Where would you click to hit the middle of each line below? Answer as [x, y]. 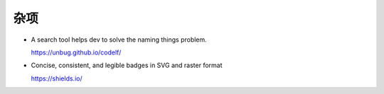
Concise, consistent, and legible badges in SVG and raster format [127, 65]
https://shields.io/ [57, 78]
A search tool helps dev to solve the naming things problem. [119, 40]
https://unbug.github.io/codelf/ [76, 52]
